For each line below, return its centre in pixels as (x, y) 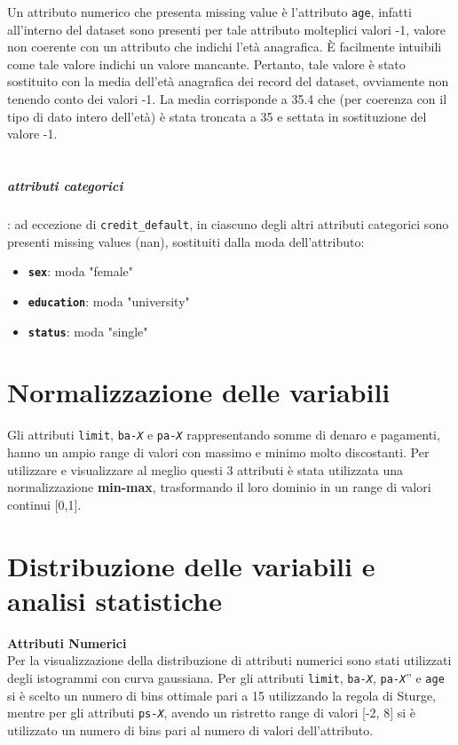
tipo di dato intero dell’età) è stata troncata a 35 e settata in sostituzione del (217, 116)
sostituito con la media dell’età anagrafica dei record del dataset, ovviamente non (228, 81)
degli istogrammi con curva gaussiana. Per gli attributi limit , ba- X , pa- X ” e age (226, 677)
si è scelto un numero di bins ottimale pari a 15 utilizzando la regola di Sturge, (221, 695)
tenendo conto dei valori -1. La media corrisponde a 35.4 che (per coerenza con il (227, 99)
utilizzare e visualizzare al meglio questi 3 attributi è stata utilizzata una (205, 469)
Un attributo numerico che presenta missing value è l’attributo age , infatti (209, 12)
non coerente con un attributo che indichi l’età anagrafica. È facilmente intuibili (225, 47)
